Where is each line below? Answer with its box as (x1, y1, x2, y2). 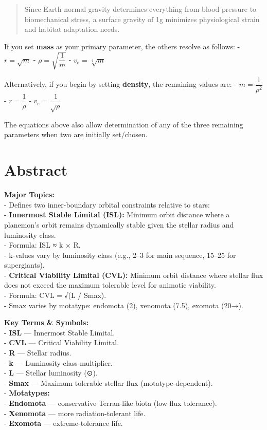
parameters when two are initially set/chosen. (4, 129, 148, 140)
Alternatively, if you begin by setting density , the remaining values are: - (4, 79, 237, 89)
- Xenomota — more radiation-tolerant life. (4, 407, 146, 418)
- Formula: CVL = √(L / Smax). (4, 290, 106, 301)
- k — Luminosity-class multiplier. (4, 357, 113, 368)
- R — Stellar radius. (4, 347, 72, 358)
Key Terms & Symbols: (4, 317, 88, 328)
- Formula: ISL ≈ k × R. (4, 239, 81, 250)
